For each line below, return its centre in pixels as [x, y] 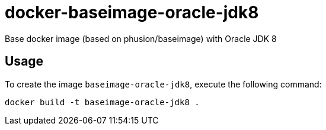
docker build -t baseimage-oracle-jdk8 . [102, 102]
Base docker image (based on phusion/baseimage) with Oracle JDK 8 [141, 38]
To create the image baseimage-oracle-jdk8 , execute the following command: [163, 84]
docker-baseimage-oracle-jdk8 [132, 12]
